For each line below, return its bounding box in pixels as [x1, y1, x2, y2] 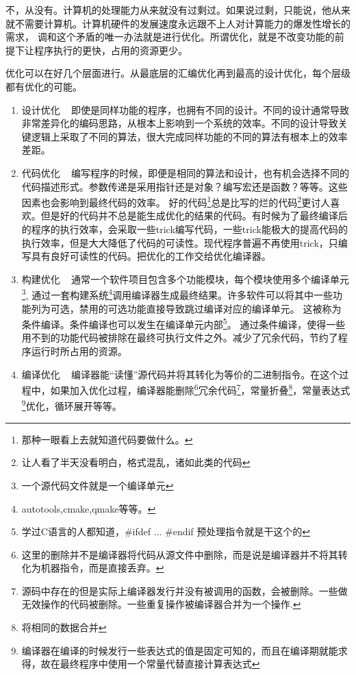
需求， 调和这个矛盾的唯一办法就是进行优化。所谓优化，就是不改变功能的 [5, 29, 335, 44]
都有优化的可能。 [5, 79, 82, 93]
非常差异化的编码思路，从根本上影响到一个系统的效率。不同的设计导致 [21, 116, 338, 130]
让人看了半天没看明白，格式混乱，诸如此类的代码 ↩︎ [21, 455, 251, 469]
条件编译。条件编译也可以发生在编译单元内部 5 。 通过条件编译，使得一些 [21, 315, 346, 331]
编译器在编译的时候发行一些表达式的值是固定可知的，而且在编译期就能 [21, 643, 338, 657]
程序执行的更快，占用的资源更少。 [34, 42, 188, 57]
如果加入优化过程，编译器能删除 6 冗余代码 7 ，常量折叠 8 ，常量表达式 [50, 381, 351, 397]
